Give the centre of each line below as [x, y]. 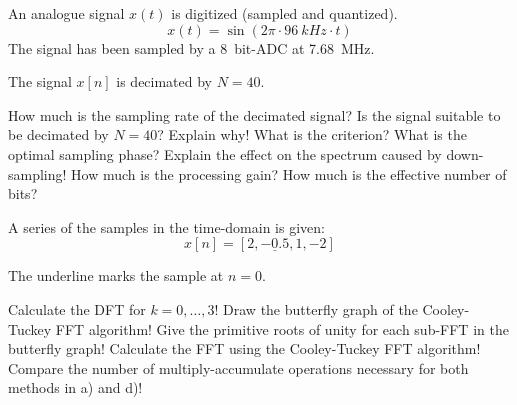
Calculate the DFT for [77, 308]
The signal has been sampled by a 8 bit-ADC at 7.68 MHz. [191, 47]
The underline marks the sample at [116, 275]
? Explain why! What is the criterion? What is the [312, 134]
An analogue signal [66, 13]
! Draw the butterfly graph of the [316, 308]
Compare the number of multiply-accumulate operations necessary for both [238, 367]
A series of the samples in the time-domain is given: [166, 226]
